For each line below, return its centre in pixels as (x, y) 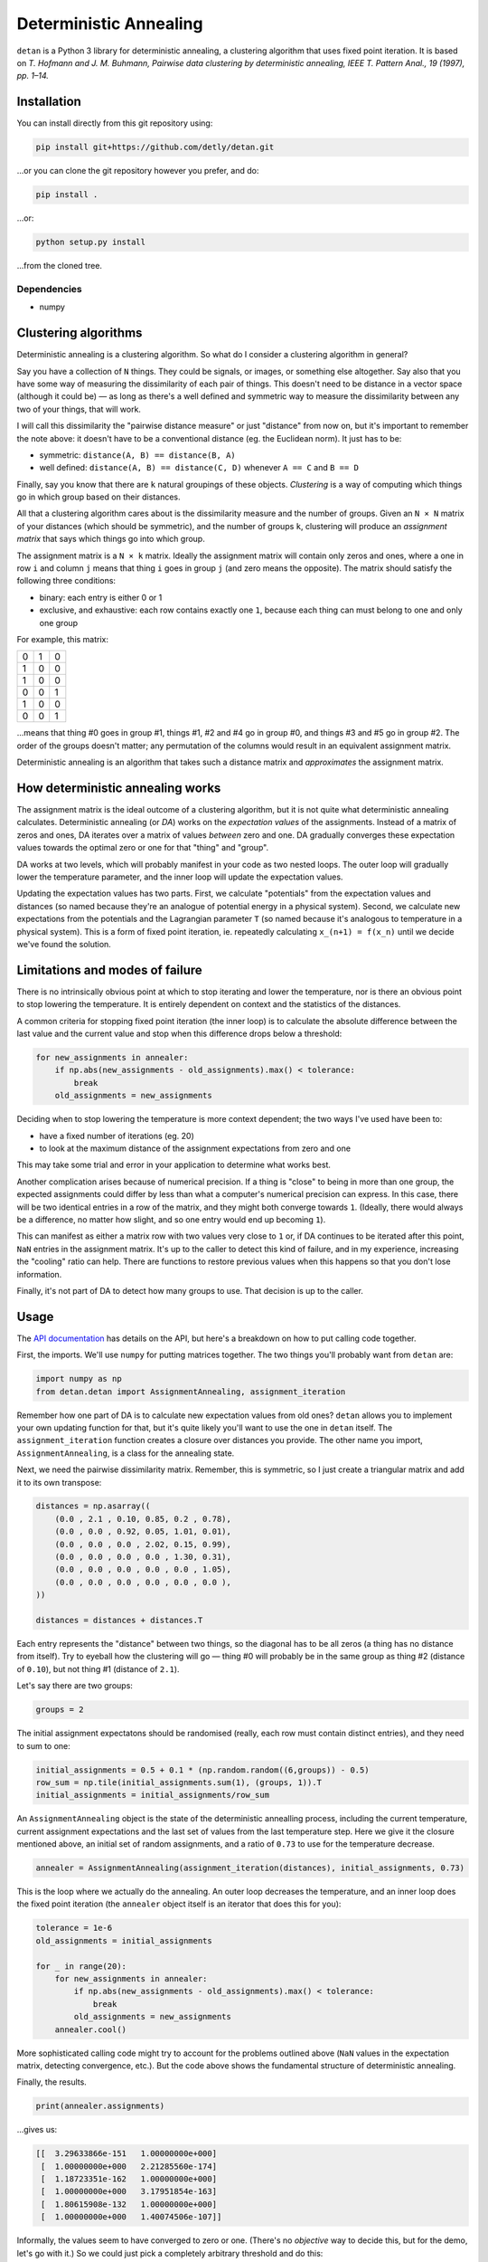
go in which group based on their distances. (99, 497)
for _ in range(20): (81, 1966)
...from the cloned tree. (60, 266)
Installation (49, 102)
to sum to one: (44, 1745)
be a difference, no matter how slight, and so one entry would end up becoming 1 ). (171, 1219)
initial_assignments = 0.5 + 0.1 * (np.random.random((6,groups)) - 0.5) (202, 1770)
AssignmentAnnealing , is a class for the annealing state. (126, 1453)
